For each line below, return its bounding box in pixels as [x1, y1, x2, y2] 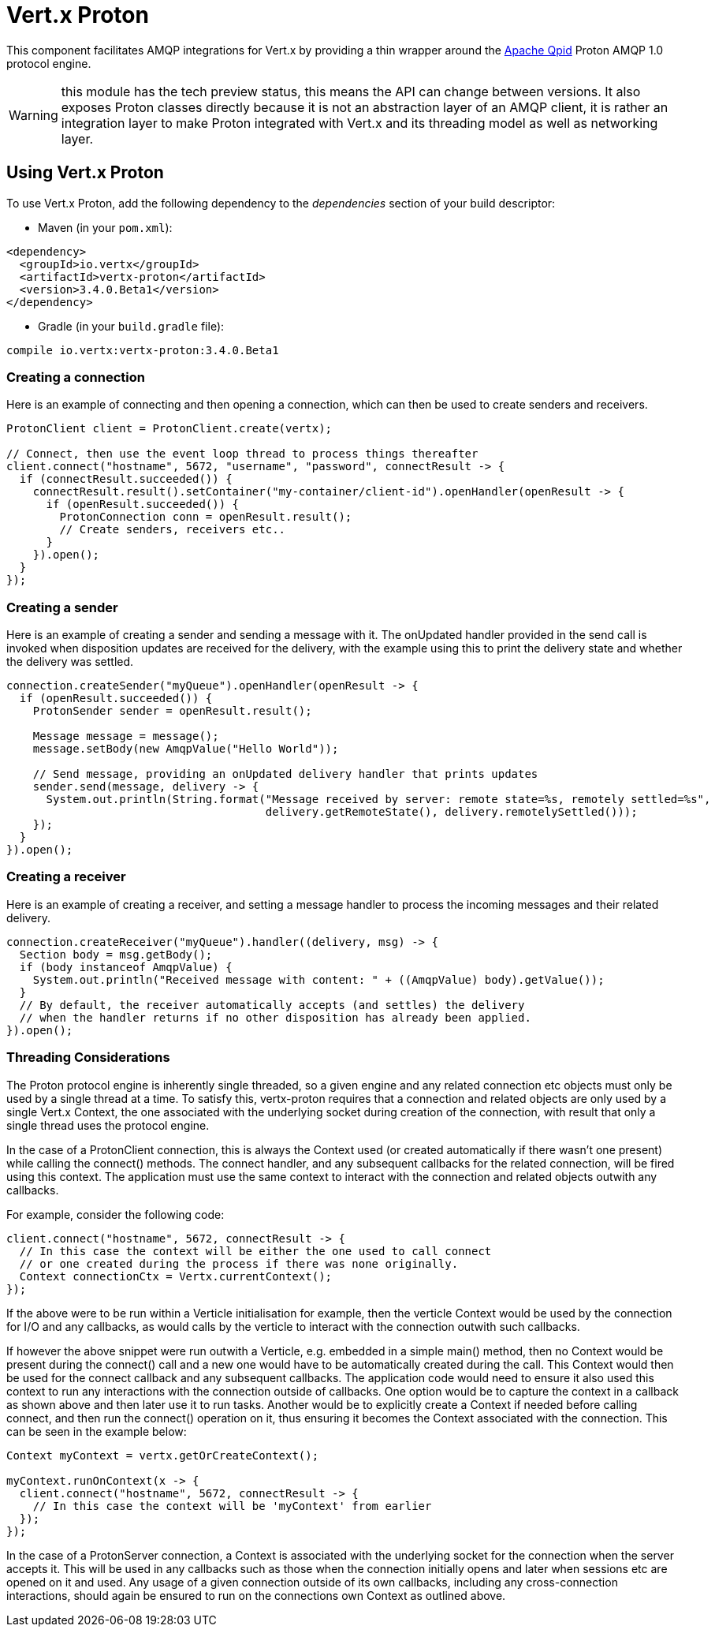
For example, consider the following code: [6, 1207, 225, 1221]
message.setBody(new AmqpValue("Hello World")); [32, 742, 339, 756]
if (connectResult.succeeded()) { [19, 473, 233, 486]
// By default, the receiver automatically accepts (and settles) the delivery [19, 998, 525, 1011]
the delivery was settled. [6, 655, 134, 669]
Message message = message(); [32, 730, 219, 743]
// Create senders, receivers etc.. [59, 523, 286, 536]
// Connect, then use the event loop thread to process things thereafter [6, 447, 479, 461]
